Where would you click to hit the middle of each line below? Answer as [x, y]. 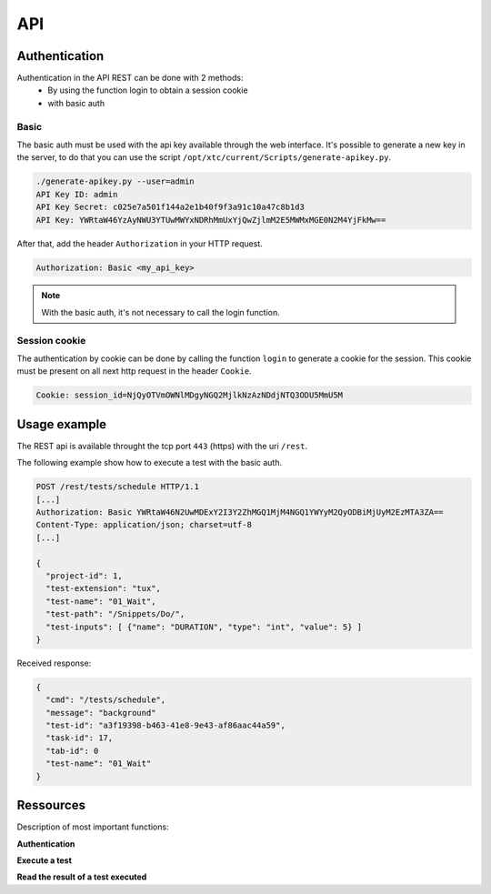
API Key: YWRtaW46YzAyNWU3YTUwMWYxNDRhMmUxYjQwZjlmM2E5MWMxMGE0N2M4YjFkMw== [211, 220]
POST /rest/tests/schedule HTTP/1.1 [118, 487]
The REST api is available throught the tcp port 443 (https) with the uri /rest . [162, 446]
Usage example [62, 424]
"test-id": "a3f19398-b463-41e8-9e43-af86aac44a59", [165, 726]
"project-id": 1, [84, 576]
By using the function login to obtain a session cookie [148, 90]
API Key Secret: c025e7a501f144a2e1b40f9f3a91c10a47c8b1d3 [170, 207]
